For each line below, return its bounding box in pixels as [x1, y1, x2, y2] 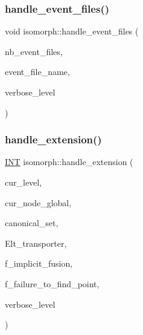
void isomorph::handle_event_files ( [5, 25, 139, 37]
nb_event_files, [5, 45, 63, 57]
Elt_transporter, [5, 236, 67, 249]
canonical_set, [5, 216, 59, 229]
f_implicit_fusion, [5, 257, 73, 270]
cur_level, [5, 176, 42, 188]
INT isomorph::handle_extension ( [5, 155, 133, 168]
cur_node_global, [5, 196, 72, 209]
